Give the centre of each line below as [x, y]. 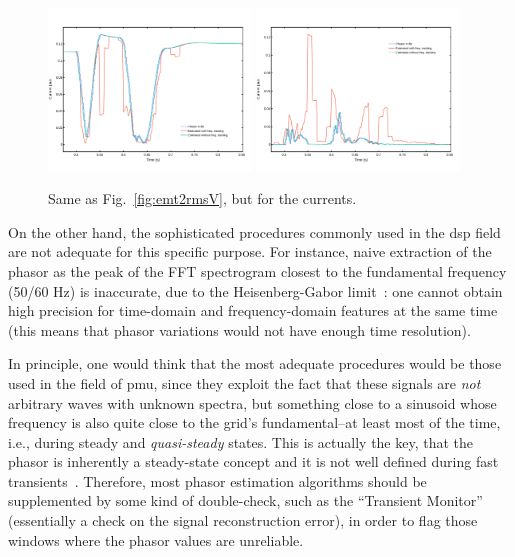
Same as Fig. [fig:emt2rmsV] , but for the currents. [202, 198]
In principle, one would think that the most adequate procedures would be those [255, 363]
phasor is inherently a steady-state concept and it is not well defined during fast [253, 461]
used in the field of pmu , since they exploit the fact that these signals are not [244, 382]
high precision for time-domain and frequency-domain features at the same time [253, 310]
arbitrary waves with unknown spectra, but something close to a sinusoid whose [252, 402]
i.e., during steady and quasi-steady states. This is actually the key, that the [241, 441]
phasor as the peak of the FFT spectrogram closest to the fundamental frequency [257, 270]
